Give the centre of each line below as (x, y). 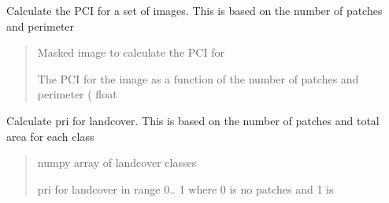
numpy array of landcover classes (117, 162)
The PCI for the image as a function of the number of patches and (198, 78)
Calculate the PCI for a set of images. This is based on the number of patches (194, 10)
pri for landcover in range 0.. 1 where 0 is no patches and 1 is (185, 188)
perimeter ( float (77, 94)
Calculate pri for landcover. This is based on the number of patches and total (193, 120)
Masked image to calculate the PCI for (131, 52)
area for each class (50, 136)
